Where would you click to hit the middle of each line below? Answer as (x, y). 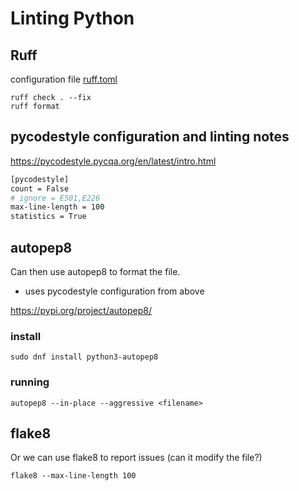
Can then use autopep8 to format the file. (95, 271)
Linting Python (72, 18)
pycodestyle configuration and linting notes (150, 137)
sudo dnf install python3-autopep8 (84, 357)
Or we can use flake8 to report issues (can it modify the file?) (136, 458)
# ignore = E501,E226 (55, 198)
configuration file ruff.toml (64, 79)
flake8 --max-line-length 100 (73, 476)
